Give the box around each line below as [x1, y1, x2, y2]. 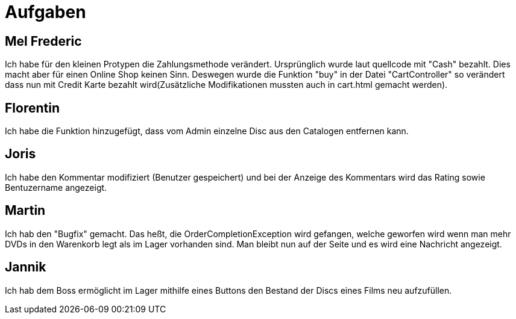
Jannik [5, 259, 46, 275]
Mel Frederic [5, 33, 82, 49]
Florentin [5, 100, 60, 116]
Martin [5, 203, 46, 218]
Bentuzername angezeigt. [5, 182, 107, 193]
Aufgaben [5, 2, 86, 22]
